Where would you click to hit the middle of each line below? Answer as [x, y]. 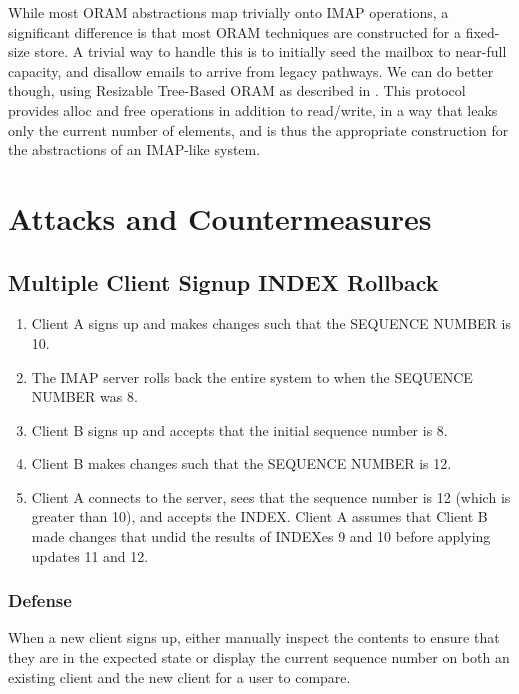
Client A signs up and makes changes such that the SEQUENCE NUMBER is [271, 323]
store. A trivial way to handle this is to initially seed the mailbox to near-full [270, 51]
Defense [40, 600]
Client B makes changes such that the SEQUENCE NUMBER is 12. [241, 463]
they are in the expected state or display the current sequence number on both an [259, 657]
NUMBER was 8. [84, 396]
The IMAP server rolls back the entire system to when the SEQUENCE [252, 376]
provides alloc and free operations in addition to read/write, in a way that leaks [253, 109]
